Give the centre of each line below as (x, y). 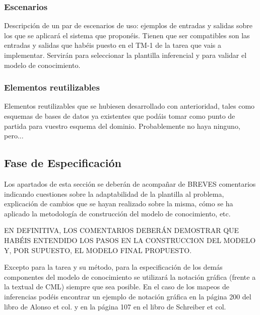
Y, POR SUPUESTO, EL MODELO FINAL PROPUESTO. (98, 250)
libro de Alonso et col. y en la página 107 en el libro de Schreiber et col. (115, 306)
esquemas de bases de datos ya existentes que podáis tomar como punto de (120, 116)
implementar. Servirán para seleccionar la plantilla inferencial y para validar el (125, 55)
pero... (14, 136)
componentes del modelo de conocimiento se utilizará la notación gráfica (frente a (130, 277)
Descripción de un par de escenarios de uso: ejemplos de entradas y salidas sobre (128, 25)
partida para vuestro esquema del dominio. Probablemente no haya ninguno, (122, 126)
